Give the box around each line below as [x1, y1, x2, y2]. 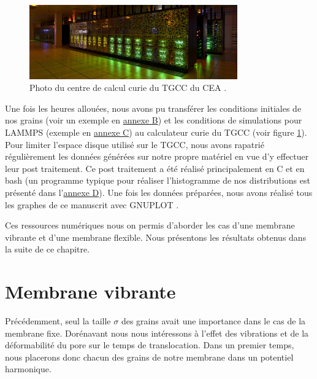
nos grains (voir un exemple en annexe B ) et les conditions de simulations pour [5, 114, 302, 127]
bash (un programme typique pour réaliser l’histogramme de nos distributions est [5, 174, 310, 187]
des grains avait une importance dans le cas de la [121, 315, 306, 327]
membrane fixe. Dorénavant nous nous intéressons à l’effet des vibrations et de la [5, 326, 309, 339]
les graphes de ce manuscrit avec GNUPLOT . [5, 198, 179, 211]
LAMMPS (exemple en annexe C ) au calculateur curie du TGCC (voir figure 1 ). [5, 125, 307, 138]
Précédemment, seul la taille [5, 315, 111, 327]
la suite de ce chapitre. [5, 243, 90, 256]
